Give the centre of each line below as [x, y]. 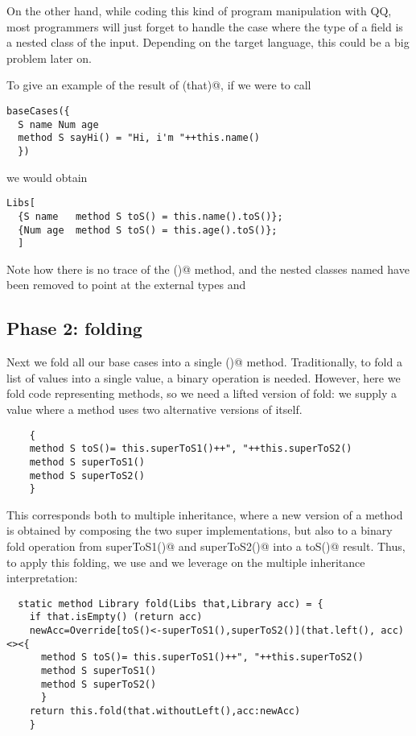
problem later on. [49, 58]
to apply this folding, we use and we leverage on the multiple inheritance [186, 562]
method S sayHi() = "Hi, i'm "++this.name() [139, 138]
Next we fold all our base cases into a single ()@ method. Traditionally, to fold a [204, 362]
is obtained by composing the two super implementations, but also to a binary [200, 530]
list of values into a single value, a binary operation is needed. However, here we [204, 377]
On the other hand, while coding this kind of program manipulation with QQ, [199, 10]
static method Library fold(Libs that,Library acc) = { [171, 604]
